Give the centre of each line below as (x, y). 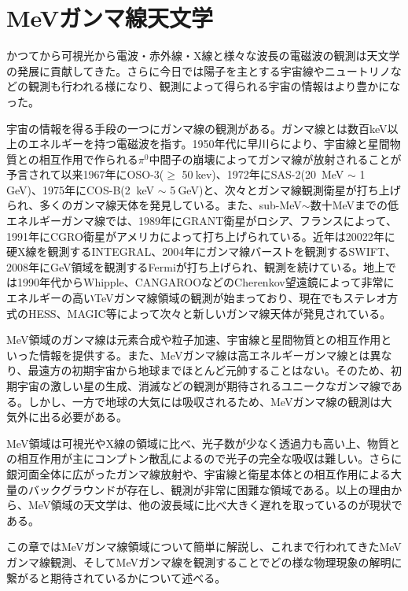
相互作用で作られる (88, 159)
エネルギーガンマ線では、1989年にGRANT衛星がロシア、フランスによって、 (202, 221)
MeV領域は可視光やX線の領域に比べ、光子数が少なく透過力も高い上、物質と (203, 443)
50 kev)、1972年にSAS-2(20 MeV (263, 174)
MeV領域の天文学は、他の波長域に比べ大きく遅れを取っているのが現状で (215, 505)
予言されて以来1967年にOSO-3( (85, 174)
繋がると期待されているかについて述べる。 (116, 577)
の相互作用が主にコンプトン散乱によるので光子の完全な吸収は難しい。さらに (204, 458)
